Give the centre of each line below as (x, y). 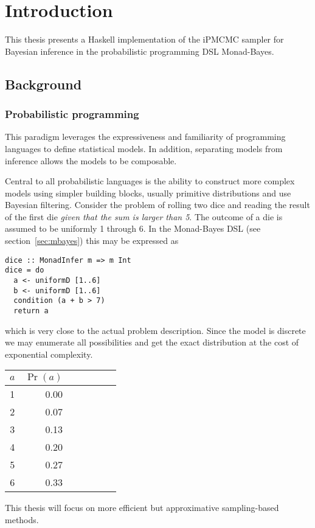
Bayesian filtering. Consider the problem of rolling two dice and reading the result (157, 205)
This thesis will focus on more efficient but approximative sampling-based (142, 508)
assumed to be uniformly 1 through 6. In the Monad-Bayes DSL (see (133, 228)
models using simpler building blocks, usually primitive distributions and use (148, 193)
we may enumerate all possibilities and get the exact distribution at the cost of (152, 342)
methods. (22, 519)
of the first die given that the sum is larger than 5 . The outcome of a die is (144, 216)
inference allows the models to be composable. (91, 160)
